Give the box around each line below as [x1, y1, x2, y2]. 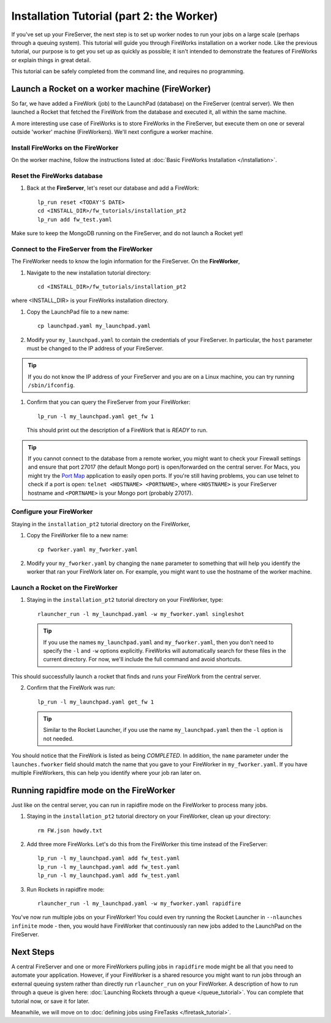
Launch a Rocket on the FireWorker [11, 583, 118, 592]
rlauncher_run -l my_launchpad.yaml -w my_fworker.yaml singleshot [37, 610, 245, 617]
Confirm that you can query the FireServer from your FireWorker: [26, 399, 191, 406]
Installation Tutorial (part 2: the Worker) [11, 9, 218, 23]
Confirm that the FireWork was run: [26, 684, 116, 691]
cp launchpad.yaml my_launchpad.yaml [37, 322, 151, 330]
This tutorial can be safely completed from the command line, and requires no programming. [11, 68, 245, 75]
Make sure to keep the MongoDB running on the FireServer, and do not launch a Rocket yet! [11, 230, 243, 237]
